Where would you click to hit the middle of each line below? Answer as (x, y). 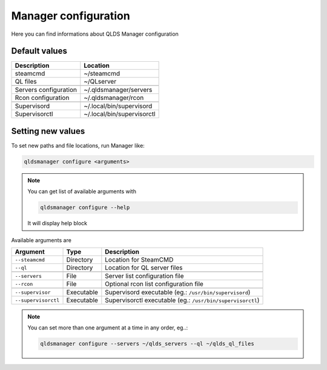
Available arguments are (41, 240)
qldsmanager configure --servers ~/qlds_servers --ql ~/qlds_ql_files (147, 344)
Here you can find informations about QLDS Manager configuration (95, 34)
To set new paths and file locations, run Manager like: (78, 145)
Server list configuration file (144, 276)
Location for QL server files (144, 268)
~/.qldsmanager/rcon (114, 98)
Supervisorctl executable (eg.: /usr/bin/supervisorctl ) (182, 300)
